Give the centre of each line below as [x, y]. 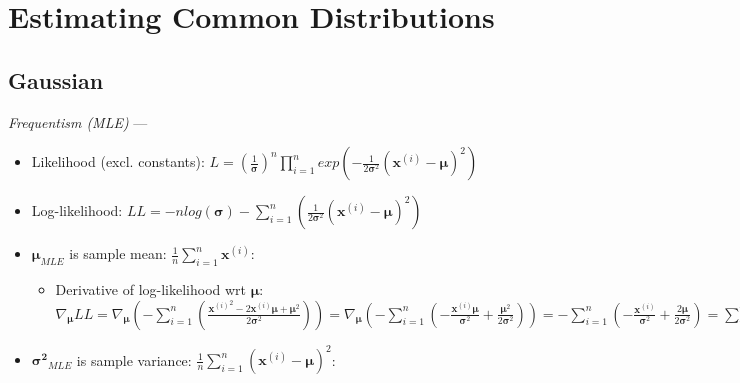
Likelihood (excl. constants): [118, 161]
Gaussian [56, 79]
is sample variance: [134, 359]
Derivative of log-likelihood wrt [151, 288]
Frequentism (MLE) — [78, 121]
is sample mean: [118, 253]
